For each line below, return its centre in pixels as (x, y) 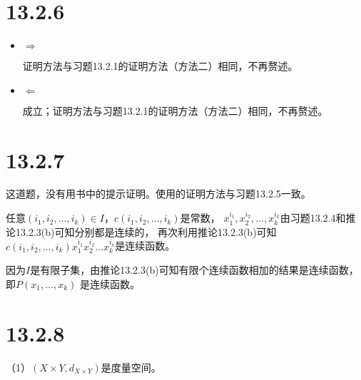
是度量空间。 (131, 367)
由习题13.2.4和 (313, 218)
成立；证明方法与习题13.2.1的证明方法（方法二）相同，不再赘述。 (175, 110)
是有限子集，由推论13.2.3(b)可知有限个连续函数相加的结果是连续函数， (194, 270)
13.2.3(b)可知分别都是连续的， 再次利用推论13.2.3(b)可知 (146, 231)
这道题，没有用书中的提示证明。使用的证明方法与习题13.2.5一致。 (158, 194)
